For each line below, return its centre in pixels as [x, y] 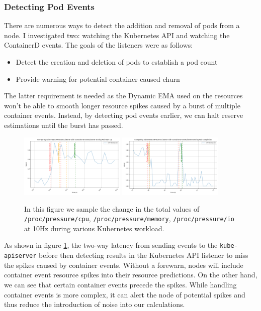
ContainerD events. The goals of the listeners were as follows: [99, 45]
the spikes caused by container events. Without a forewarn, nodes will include [124, 265]
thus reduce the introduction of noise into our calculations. [95, 304]
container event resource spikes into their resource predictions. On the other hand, [131, 275]
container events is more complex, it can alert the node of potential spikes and [125, 294]
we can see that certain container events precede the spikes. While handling [120, 284]
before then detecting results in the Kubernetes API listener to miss [144, 255]
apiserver [20, 256]
